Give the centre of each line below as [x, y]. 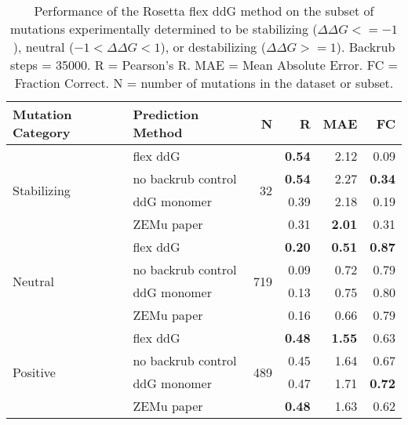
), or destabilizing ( [213, 47]
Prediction [166, 114]
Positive [34, 372]
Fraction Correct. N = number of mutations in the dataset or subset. [204, 83]
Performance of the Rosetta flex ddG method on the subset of [204, 11]
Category [42, 132]
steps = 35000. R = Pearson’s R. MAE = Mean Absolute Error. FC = [204, 65]
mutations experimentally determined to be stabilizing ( [164, 29]
